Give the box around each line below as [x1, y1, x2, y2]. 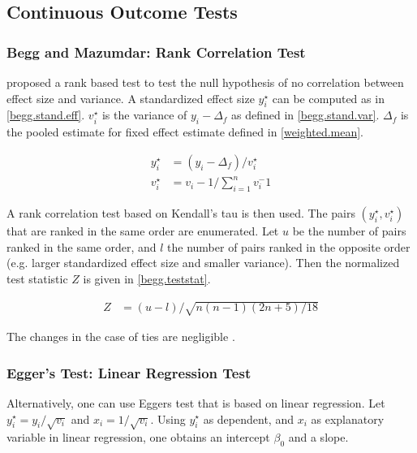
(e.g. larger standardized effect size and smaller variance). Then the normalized [6, 254, 400, 271]
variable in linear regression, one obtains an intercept [6, 429, 270, 446]
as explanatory [311, 410, 385, 427]
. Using [150, 410, 186, 427]
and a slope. [288, 429, 349, 446]
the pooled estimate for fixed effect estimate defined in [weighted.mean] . [6, 123, 364, 140]
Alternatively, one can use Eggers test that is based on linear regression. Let [6, 394, 385, 411]
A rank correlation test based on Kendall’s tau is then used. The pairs [6, 205, 355, 222]
